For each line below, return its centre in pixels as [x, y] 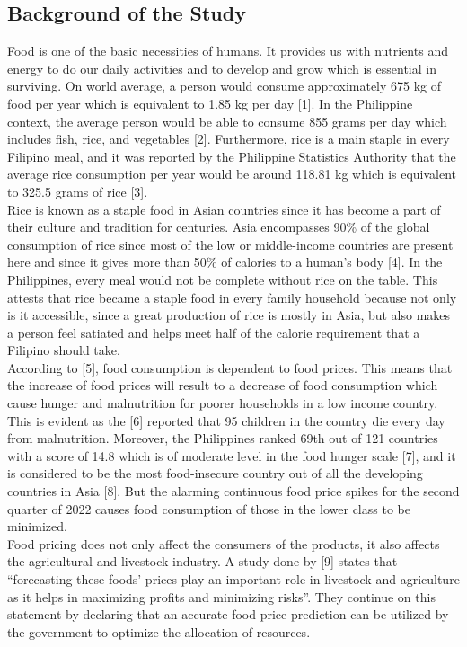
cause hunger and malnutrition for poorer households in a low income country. [223, 403]
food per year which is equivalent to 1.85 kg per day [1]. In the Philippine [210, 103]
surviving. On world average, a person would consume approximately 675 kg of [225, 86]
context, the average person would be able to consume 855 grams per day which [227, 121]
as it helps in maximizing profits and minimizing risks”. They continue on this [221, 596]
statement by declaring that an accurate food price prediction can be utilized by [228, 614]
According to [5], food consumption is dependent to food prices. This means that [230, 367]
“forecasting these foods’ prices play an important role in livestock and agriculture [233, 579]
